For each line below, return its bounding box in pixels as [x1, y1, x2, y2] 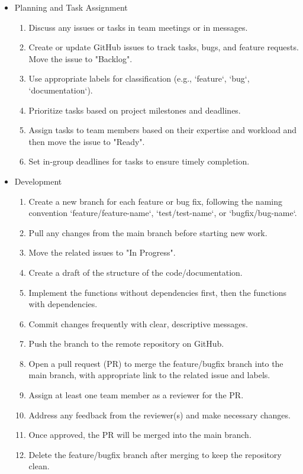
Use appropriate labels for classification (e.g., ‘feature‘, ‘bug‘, [28, 72, 250, 85]
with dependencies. [28, 298, 98, 310]
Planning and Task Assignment [14, 1, 128, 13]
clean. [28, 460, 50, 472]
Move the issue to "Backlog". [28, 52, 133, 65]
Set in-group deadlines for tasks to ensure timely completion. [28, 155, 250, 167]
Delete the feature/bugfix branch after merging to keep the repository [28, 448, 282, 460]
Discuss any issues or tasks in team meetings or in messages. [28, 21, 248, 33]
